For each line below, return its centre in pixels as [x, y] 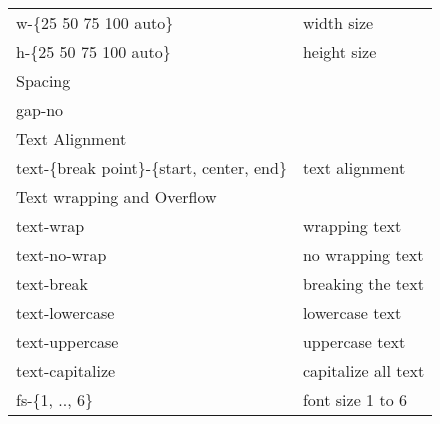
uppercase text [354, 341]
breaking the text [363, 283]
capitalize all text [363, 370]
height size [339, 51]
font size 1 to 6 [354, 399]
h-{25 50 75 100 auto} [93, 51]
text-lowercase [65, 312]
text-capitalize [66, 370]
